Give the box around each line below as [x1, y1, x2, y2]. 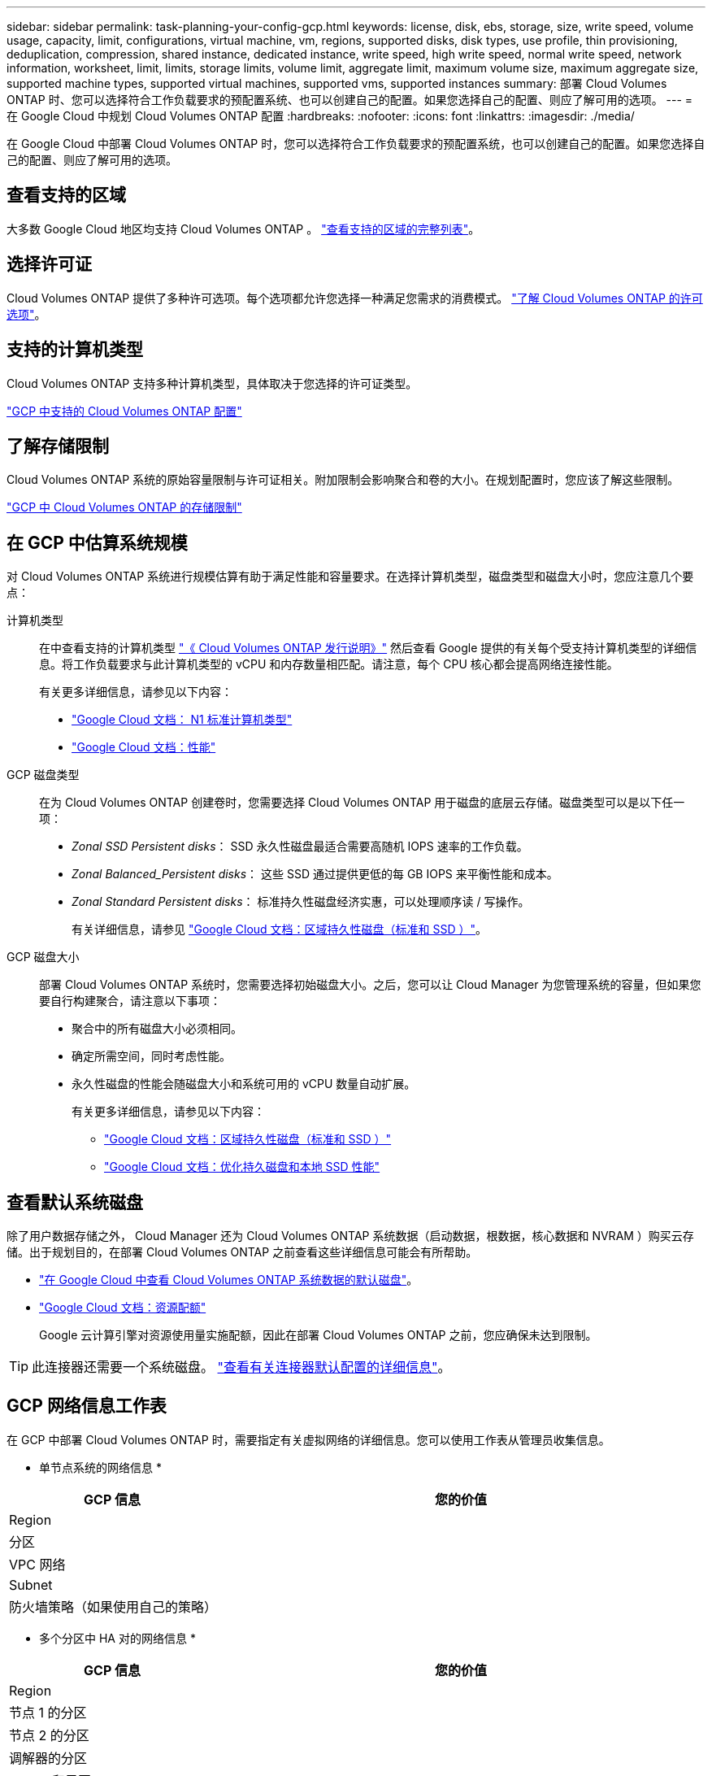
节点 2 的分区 [9, 1726, 89, 1743]
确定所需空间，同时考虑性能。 [72, 1049, 231, 1064]
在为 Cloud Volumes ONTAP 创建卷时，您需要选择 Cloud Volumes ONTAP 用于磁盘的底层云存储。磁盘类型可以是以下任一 [39, 795, 685, 810]
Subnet [9, 1576, 53, 1593]
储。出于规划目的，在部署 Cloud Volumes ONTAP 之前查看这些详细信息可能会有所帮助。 [7, 1245, 478, 1260]
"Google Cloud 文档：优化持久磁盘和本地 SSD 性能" [104, 1160, 380, 1174]
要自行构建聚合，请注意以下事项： [39, 994, 221, 1008]
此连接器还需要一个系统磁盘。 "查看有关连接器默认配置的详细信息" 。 [32, 1359, 451, 1376]
